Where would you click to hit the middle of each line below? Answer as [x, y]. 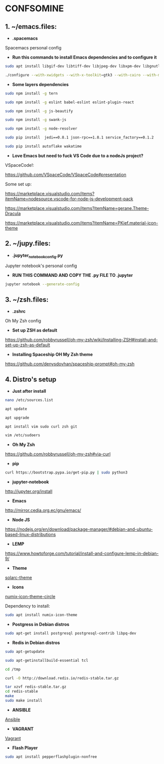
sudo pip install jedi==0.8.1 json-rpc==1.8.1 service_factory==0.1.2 [79, 137]
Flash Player [25, 748]
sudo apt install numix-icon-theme [41, 615]
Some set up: [18, 184]
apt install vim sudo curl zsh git [41, 427]
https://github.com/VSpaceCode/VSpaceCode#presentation [66, 175]
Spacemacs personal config [33, 48]
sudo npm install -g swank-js [36, 120]
